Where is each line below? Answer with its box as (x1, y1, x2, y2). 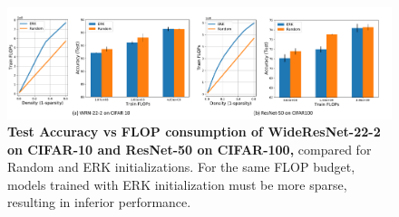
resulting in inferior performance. (7, 193, 191, 212)
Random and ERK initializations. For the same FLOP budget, (7, 157, 355, 176)
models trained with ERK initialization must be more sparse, (7, 175, 347, 193)
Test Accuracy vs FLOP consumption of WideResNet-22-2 (7, 122, 381, 141)
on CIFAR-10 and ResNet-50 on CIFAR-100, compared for (7, 139, 372, 158)
